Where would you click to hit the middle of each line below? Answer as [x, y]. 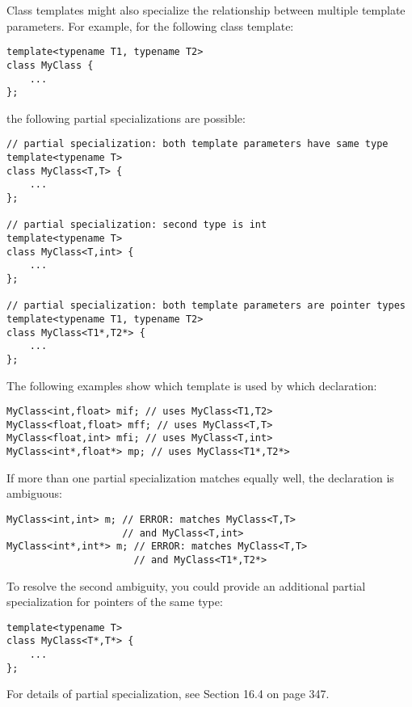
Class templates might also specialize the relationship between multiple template [206, 10]
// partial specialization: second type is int [137, 225]
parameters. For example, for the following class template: [150, 25]
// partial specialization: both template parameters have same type [198, 144]
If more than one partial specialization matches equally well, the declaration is [200, 477]
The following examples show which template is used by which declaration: [192, 385]
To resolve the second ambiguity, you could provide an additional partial [186, 585]
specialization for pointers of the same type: [115, 602]
